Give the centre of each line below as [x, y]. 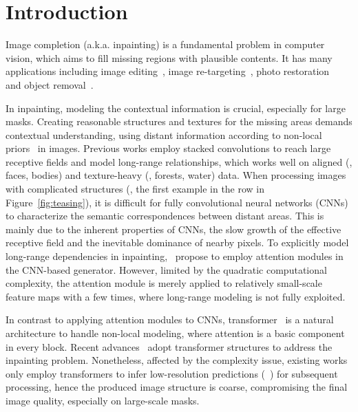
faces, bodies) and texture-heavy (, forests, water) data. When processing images [176, 175]
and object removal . [50, 84]
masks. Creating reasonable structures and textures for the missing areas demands [179, 121]
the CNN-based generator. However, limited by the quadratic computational [166, 269]
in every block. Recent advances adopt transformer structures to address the [169, 346]
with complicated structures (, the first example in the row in [135, 189]
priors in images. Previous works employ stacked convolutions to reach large [168, 148]
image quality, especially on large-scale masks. [103, 400]
